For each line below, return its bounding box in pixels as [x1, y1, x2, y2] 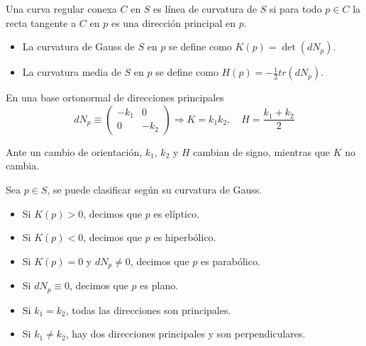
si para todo [270, 1, 322, 16]
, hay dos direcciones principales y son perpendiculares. [65, 326, 306, 341]
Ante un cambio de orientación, [6, 144, 143, 159]
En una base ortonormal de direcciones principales [6, 90, 224, 105]
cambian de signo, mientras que [193, 144, 331, 159]
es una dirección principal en [111, 15, 236, 30]
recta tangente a [6, 15, 77, 30]
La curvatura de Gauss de [22, 39, 135, 54]
